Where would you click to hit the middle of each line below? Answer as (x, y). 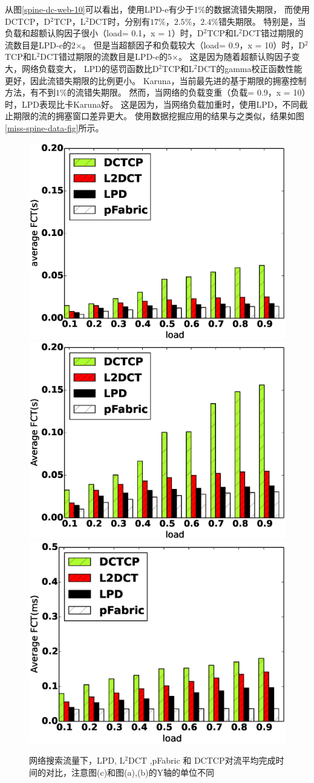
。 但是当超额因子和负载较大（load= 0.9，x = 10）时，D (193, 44)
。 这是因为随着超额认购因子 (235, 57)
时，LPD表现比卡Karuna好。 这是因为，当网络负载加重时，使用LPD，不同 (152, 104)
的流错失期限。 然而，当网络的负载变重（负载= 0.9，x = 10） (186, 92)
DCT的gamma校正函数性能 (250, 68)
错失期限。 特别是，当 (262, 21)
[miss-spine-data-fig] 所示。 (54, 127)
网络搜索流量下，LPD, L (77, 760)
